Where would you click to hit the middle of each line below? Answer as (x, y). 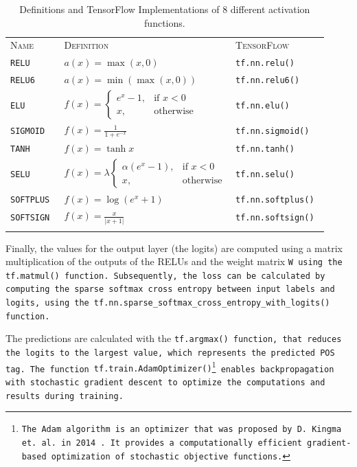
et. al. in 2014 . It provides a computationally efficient (162, 443)
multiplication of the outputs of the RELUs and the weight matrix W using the (174, 261)
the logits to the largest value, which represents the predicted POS (170, 353)
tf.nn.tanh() (265, 149)
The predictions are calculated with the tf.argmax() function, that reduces (174, 338)
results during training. (65, 396)
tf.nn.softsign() (275, 218)
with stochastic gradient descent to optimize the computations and (165, 383)
